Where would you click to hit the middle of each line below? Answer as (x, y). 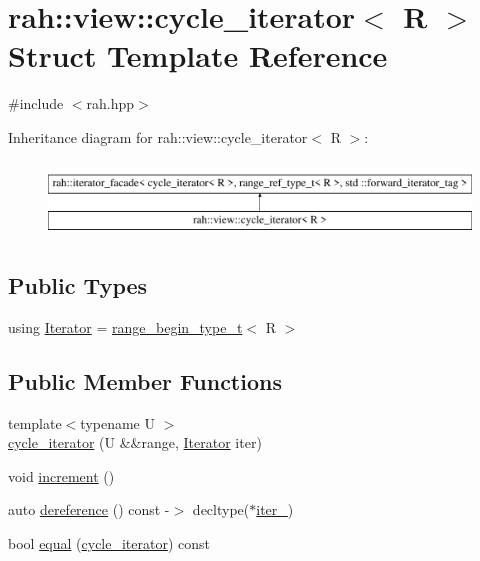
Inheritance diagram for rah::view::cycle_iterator (158, 136)
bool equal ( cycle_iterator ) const (109, 543)
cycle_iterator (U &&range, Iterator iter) (135, 442)
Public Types (78, 285)
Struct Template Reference (198, 55)
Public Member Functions (145, 380)
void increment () (61, 475)
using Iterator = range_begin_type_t (125, 326)
